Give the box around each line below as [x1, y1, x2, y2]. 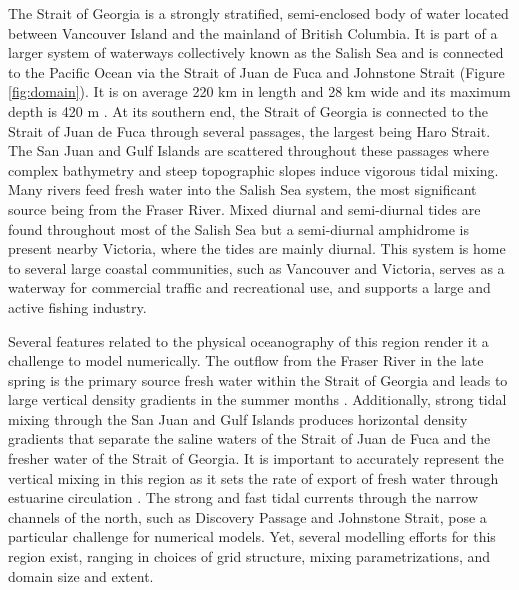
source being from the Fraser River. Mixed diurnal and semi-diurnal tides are [8, 198, 481, 219]
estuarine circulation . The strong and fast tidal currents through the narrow [8, 487, 479, 508]
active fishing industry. [8, 296, 147, 317]
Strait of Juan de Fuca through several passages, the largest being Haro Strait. [8, 120, 491, 141]
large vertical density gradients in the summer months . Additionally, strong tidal [8, 389, 507, 410]
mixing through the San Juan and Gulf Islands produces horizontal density [8, 408, 468, 429]
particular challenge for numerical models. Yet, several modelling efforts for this [8, 526, 496, 547]
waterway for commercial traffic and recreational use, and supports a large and [8, 277, 491, 298]
